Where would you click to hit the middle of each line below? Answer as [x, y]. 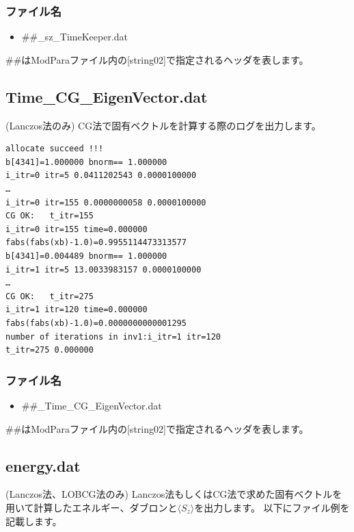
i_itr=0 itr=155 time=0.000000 [77, 229]
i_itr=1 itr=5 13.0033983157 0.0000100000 [104, 269]
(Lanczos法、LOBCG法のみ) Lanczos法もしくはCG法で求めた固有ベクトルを [174, 494]
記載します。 [34, 521]
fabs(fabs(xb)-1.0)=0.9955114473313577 [96, 243]
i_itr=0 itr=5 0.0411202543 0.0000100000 [101, 176]
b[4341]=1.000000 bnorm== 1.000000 [86, 162]
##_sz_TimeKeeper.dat [75, 37]
